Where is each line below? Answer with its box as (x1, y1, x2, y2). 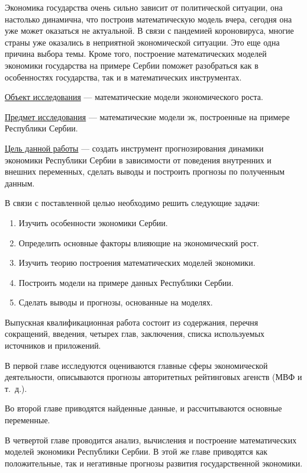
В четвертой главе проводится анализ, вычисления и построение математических (5, 433, 297, 446)
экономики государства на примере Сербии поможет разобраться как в (5, 59, 258, 71)
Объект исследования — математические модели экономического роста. (5, 91, 263, 103)
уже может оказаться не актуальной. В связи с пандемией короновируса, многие (5, 24, 294, 37)
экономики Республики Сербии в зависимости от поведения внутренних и (5, 153, 272, 166)
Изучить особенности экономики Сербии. (18, 216, 168, 229)
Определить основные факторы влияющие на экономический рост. (18, 236, 259, 249)
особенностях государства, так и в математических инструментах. (5, 70, 242, 83)
